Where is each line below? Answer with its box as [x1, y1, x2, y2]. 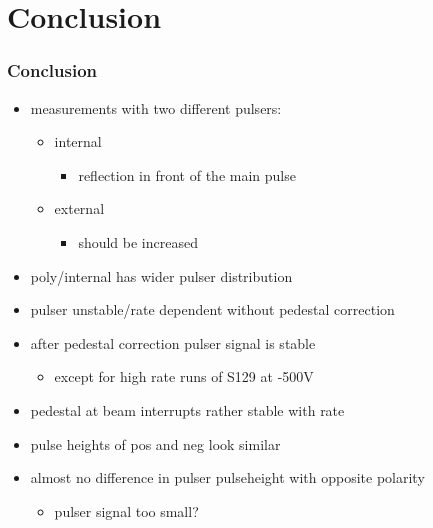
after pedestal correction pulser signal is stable [30, 332, 316, 353]
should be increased [78, 231, 198, 252]
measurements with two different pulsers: [30, 97, 282, 118]
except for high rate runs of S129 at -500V [54, 366, 314, 387]
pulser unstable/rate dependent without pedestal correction [30, 299, 395, 320]
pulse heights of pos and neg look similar [30, 433, 281, 454]
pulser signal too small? [54, 500, 199, 521]
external [54, 198, 105, 219]
